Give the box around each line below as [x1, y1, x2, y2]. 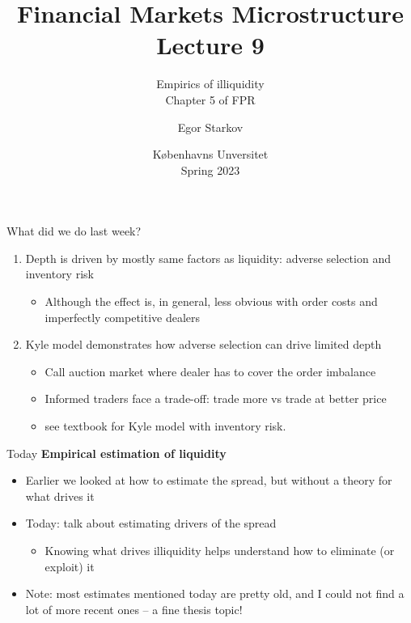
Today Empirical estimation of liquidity [6, 444, 227, 461]
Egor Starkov [177, 118, 244, 135]
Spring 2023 [180, 161, 240, 178]
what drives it [25, 487, 95, 504]
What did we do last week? [6, 222, 142, 239]
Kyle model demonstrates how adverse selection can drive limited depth [25, 336, 382, 353]
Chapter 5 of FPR [165, 91, 256, 108]
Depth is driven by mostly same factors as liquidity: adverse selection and [25, 249, 391, 266]
